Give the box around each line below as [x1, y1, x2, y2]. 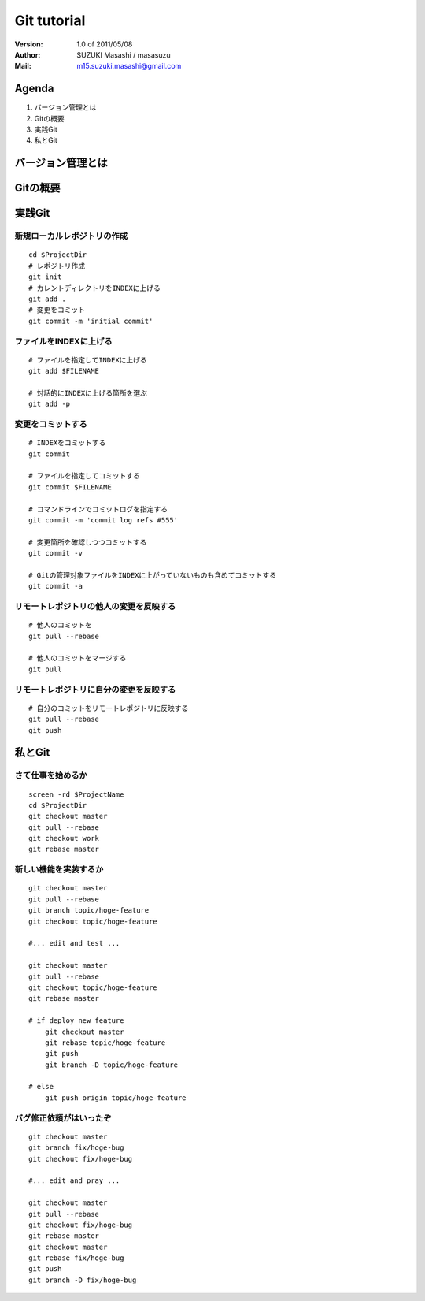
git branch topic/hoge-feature [28, 906, 150, 915]
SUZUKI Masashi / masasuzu [76, 50, 171, 59]
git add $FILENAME [28, 366, 100, 376]
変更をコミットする [14, 418, 88, 429]
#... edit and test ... [28, 939, 120, 948]
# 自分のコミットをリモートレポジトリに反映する [28, 704, 189, 712]
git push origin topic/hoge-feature [44, 1093, 187, 1102]
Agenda [14, 82, 54, 95]
